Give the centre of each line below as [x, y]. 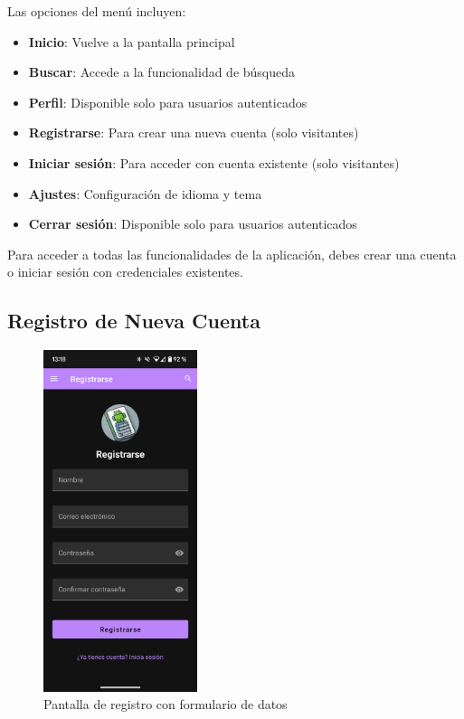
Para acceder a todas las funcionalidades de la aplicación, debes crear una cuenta [232, 254]
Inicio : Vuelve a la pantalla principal [132, 41]
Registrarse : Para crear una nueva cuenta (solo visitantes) [194, 132]
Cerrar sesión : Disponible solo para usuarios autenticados [193, 224]
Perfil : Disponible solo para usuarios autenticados [168, 102]
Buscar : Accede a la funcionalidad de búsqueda [162, 72]
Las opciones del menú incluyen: [97, 11]
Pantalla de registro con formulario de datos [166, 704]
